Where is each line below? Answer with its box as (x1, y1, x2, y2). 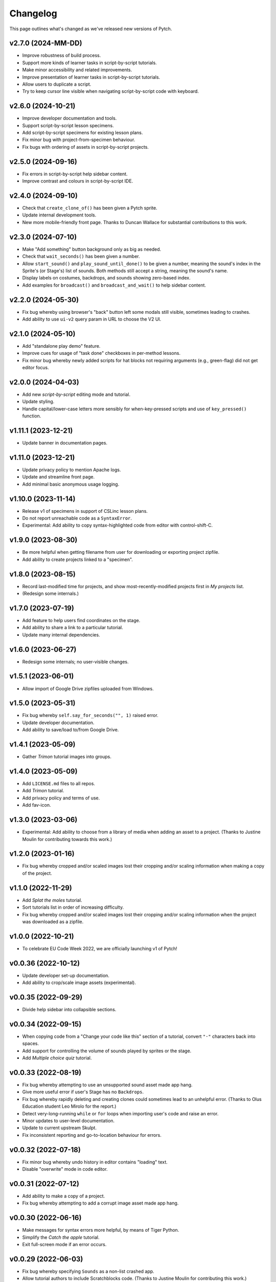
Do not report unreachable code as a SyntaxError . (22, 515, 132, 522)
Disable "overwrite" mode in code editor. (22, 1166, 108, 1172)
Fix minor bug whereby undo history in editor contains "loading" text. (22, 1159, 168, 1165)
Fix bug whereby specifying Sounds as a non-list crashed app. (22, 1268, 154, 1274)
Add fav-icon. (22, 802, 51, 808)
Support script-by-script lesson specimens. (22, 122, 114, 128)
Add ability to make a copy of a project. (22, 1193, 105, 1199)
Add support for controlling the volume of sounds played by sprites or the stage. (22, 1048, 192, 1054)
